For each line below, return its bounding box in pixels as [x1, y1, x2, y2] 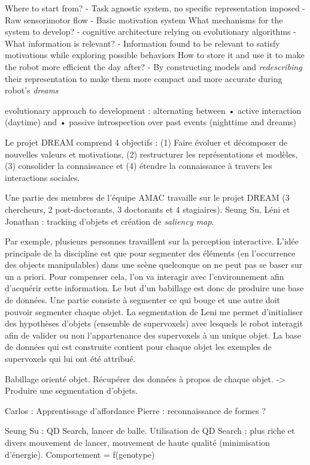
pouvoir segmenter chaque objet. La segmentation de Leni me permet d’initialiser [5, 305, 303, 318]
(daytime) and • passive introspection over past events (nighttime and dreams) [5, 116, 297, 128]
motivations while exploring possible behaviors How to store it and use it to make [5, 49, 305, 61]
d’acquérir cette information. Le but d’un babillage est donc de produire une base [5, 282, 304, 294]
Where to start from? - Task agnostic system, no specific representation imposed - [5, 2, 306, 14]
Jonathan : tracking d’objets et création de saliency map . [5, 215, 214, 227]
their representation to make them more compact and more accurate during [5, 72, 282, 84]
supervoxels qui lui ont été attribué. [5, 352, 136, 365]
